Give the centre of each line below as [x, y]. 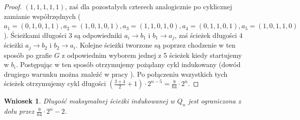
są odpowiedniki [98, 35]
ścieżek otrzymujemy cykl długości [55, 83]
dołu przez [19, 111]
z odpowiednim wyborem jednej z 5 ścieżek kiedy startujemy [152, 55]
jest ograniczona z [215, 101]
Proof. [13, 6]
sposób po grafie [28, 55]
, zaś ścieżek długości [206, 35]
